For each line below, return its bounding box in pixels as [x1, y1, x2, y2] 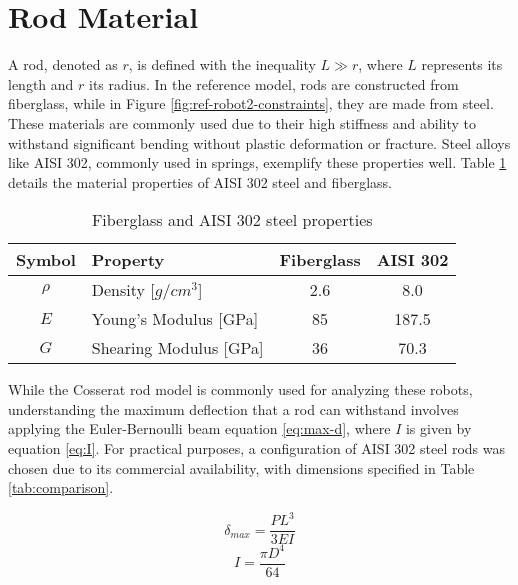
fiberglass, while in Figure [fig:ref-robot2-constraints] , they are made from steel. [8, 93, 494, 114]
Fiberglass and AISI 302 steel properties [91, 208, 373, 232]
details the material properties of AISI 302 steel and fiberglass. [8, 171, 392, 192]
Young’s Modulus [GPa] [91, 307, 259, 331]
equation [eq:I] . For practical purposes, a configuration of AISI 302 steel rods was [8, 438, 506, 459]
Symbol [16, 248, 76, 272]
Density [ [91, 278, 155, 302]
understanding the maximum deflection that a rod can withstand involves [8, 398, 459, 419]
